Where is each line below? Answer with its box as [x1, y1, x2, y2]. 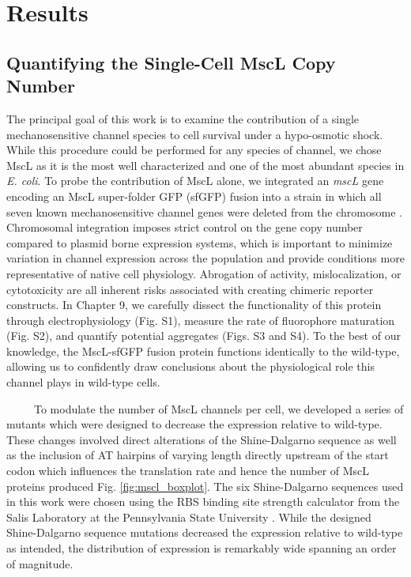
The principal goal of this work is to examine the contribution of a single [6, 110, 360, 126]
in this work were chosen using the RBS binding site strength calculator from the [6, 493, 400, 510]
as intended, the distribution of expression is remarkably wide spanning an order [6, 540, 397, 556]
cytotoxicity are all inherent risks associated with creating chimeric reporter [6, 281, 374, 297]
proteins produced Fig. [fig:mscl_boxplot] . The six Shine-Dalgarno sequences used [6, 477, 404, 494]
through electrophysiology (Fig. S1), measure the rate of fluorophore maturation [6, 311, 395, 328]
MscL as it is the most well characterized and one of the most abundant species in [6, 157, 405, 173]
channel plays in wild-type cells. [6, 374, 160, 390]
